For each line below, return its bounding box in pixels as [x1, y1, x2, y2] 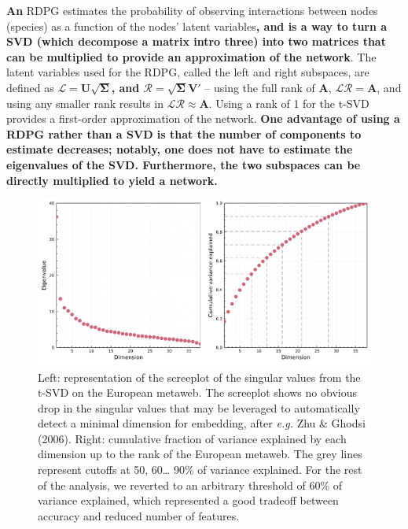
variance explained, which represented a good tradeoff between [38, 492, 339, 509]
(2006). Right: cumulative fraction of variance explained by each [38, 430, 347, 446]
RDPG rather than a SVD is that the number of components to [6, 125, 362, 142]
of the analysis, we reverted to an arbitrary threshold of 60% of [38, 476, 343, 493]
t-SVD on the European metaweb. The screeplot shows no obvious [38, 384, 357, 401]
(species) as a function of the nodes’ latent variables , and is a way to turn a [6, 17, 388, 34]
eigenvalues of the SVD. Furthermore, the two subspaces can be [6, 156, 361, 172]
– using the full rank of [204, 79, 315, 95]
